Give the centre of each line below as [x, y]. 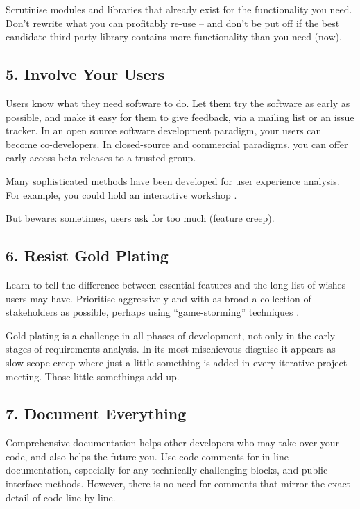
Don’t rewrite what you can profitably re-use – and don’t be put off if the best [173, 23]
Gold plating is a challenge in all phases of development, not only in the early [171, 335]
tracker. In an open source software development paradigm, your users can [164, 130]
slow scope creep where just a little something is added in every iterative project [177, 362]
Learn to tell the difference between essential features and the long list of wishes [176, 284]
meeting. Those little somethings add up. [93, 376]
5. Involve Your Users [85, 74]
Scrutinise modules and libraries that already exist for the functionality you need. [179, 9]
